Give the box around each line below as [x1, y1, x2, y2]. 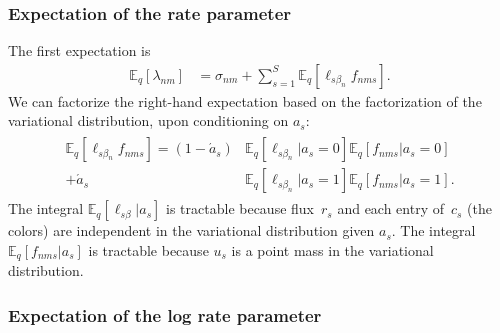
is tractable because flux [166, 198, 315, 219]
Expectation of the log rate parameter [8, 302, 322, 327]
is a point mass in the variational [231, 239, 434, 260]
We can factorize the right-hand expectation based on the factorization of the [8, 90, 482, 111]
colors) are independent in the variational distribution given [8, 220, 375, 241]
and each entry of [337, 198, 444, 219]
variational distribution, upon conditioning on [8, 110, 289, 131]
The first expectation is [8, 40, 151, 61]
